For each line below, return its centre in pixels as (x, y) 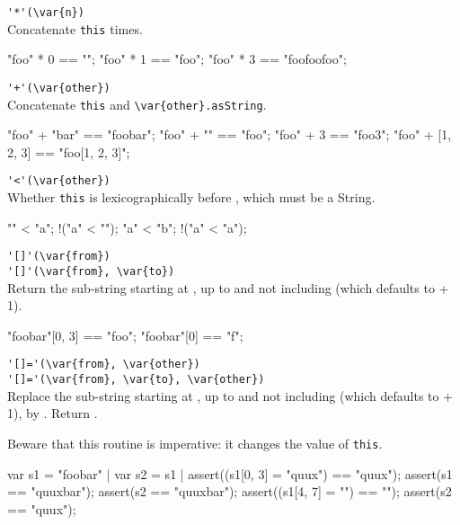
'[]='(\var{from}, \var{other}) (104, 365)
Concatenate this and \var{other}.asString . (137, 104)
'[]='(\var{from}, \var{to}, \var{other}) (136, 380)
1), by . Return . (53, 413)
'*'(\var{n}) (46, 13)
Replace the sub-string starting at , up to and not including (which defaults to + (230, 395)
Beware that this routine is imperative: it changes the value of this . (195, 443)
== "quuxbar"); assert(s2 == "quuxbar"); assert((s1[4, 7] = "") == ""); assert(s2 (230, 491)
